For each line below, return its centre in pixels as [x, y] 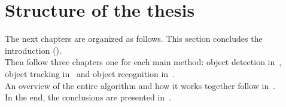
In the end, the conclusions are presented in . [88, 97]
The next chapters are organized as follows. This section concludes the [134, 39]
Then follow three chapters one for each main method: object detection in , [143, 62]
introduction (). [33, 50]
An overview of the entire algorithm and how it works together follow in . [140, 85]
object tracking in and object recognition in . [90, 73]
